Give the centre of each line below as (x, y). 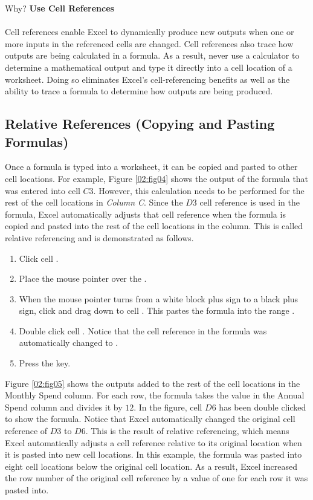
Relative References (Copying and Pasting (140, 124)
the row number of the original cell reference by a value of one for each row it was (156, 478)
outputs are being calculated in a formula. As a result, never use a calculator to (152, 55)
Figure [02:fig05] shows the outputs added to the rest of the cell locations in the (153, 383)
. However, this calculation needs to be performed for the (199, 190)
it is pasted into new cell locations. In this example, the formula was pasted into (153, 454)
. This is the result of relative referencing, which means (187, 431)
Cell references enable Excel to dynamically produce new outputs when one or (150, 32)
